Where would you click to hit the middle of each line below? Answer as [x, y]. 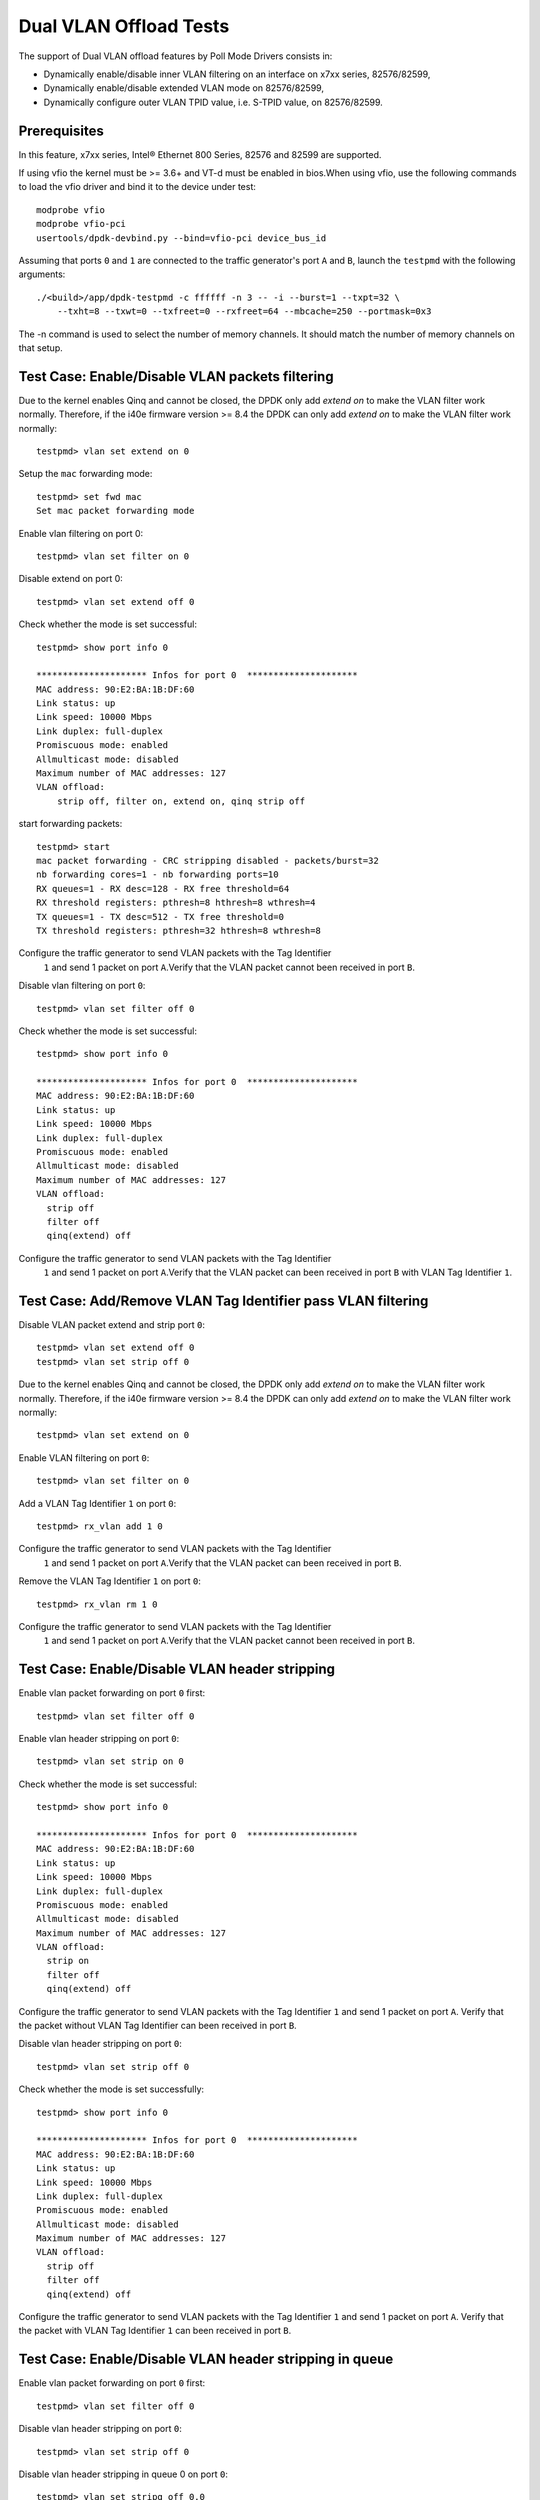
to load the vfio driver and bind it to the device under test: [137, 187]
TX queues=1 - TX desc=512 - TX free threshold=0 [160, 916]
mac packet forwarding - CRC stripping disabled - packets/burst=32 [207, 860]
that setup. [41, 347]
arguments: [42, 274]
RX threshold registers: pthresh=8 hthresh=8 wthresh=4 [176, 903]
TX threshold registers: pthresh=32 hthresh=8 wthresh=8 [179, 930]
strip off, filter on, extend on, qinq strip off [180, 801]
